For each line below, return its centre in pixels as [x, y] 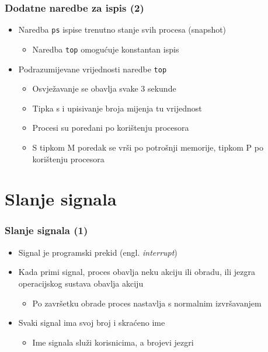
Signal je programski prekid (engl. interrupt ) [98, 252]
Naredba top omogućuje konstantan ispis [106, 49]
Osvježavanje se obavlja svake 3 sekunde [104, 88]
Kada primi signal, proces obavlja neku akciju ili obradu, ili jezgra [137, 272]
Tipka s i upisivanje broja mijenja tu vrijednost [117, 108]
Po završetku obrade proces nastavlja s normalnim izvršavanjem [147, 303]
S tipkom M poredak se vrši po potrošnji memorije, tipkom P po [148, 147]
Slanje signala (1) [46, 230]
